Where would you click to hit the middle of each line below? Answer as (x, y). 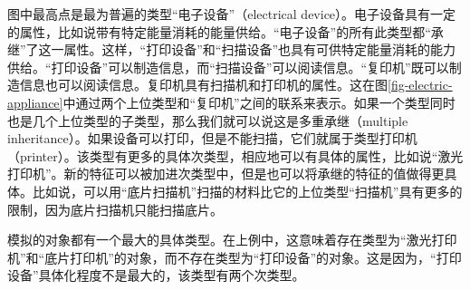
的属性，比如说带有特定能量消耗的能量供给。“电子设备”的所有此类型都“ (219, 31)
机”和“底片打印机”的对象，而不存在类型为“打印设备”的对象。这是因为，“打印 (235, 257)
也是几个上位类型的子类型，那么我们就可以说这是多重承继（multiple (208, 120)
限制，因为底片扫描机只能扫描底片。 (115, 209)
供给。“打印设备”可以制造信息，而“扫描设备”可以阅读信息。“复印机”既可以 (228, 67)
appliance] (35, 102)
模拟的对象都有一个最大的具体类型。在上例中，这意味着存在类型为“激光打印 (232, 240)
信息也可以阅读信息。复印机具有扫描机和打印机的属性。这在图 (203, 85)
